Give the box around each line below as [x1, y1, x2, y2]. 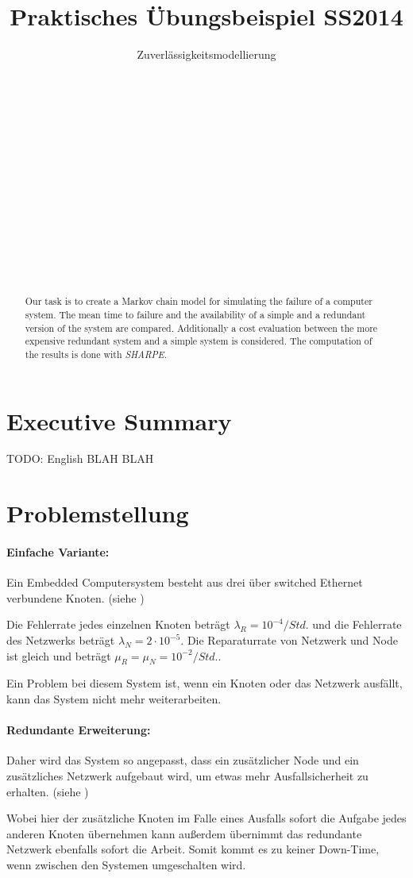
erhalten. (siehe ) [6, 783, 89, 799]
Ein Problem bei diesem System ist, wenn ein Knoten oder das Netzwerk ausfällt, [6, 675, 403, 691]
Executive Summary [6, 404, 232, 437]
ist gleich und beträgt [6, 647, 111, 664]
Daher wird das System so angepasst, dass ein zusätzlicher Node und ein [6, 752, 359, 768]
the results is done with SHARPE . [25, 347, 167, 360]
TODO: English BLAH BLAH [6, 450, 154, 467]
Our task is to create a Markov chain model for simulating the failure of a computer [25, 295, 372, 308]
